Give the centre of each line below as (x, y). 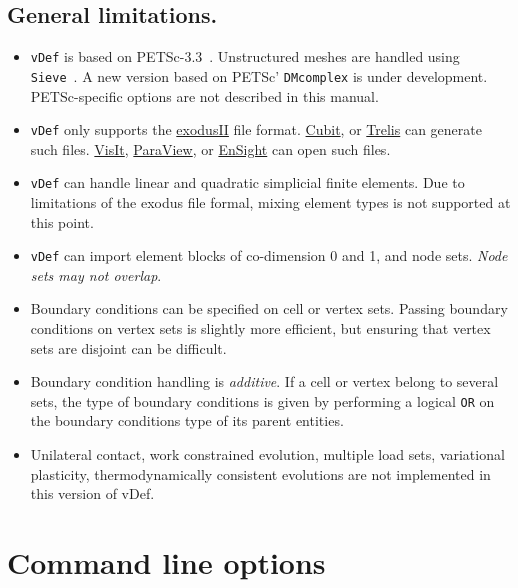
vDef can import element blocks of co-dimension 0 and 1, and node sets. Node (269, 255)
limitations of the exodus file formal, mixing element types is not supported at (270, 202)
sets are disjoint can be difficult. (128, 347)
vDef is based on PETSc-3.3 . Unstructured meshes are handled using (245, 56)
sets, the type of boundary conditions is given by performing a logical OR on (262, 400)
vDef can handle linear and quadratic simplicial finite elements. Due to (247, 182)
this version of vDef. (92, 493)
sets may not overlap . (96, 274)
